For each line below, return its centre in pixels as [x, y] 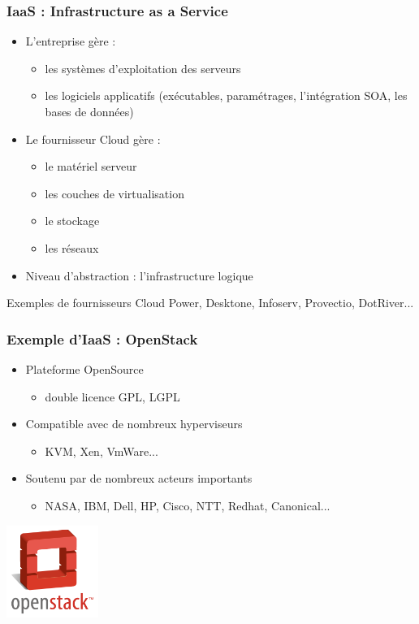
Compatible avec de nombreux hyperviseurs [134, 424]
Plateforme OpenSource [84, 368]
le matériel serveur [91, 166]
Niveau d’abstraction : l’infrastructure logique [139, 275]
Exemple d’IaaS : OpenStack [102, 338]
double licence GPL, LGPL [112, 396]
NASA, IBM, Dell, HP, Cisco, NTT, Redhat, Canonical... [188, 505]
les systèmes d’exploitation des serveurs [143, 68]
